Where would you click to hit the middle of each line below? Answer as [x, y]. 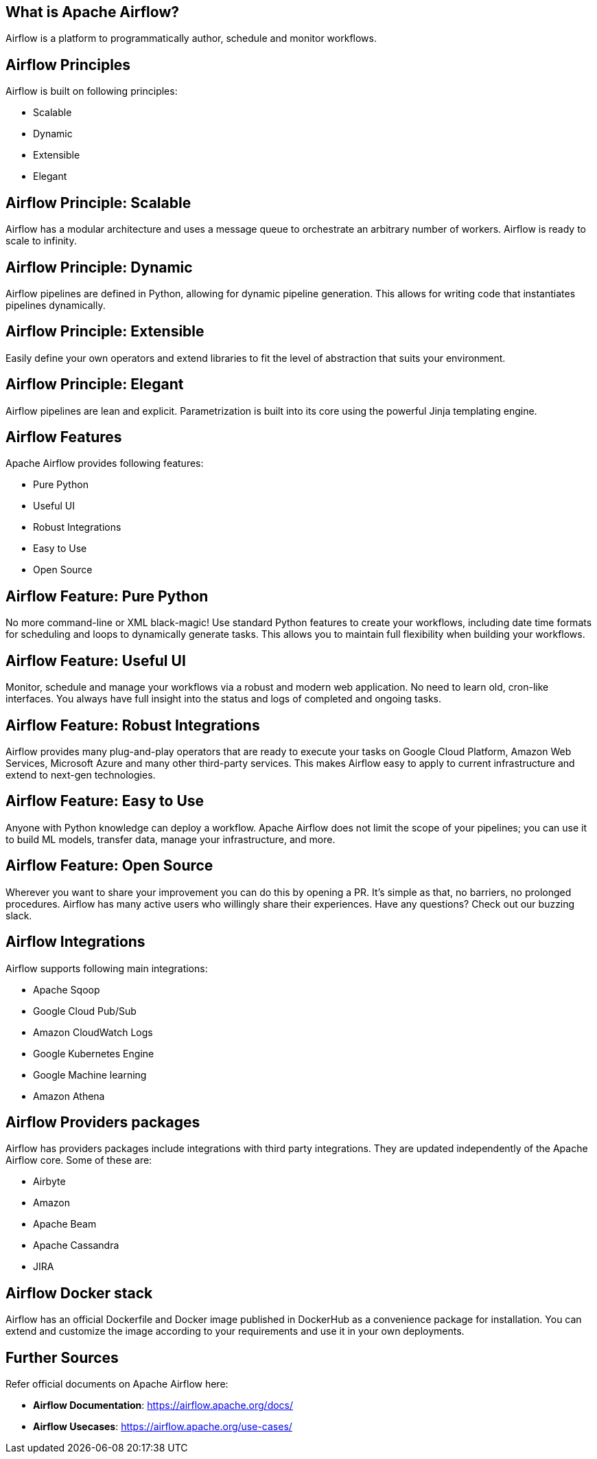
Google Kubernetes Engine [94, 1053]
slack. [19, 915]
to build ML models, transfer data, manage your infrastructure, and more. [171, 839]
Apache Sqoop [67, 989]
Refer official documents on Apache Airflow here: [117, 1384]
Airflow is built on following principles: [92, 91]
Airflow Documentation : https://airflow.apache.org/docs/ [163, 1405]
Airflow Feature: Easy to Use [105, 801]
